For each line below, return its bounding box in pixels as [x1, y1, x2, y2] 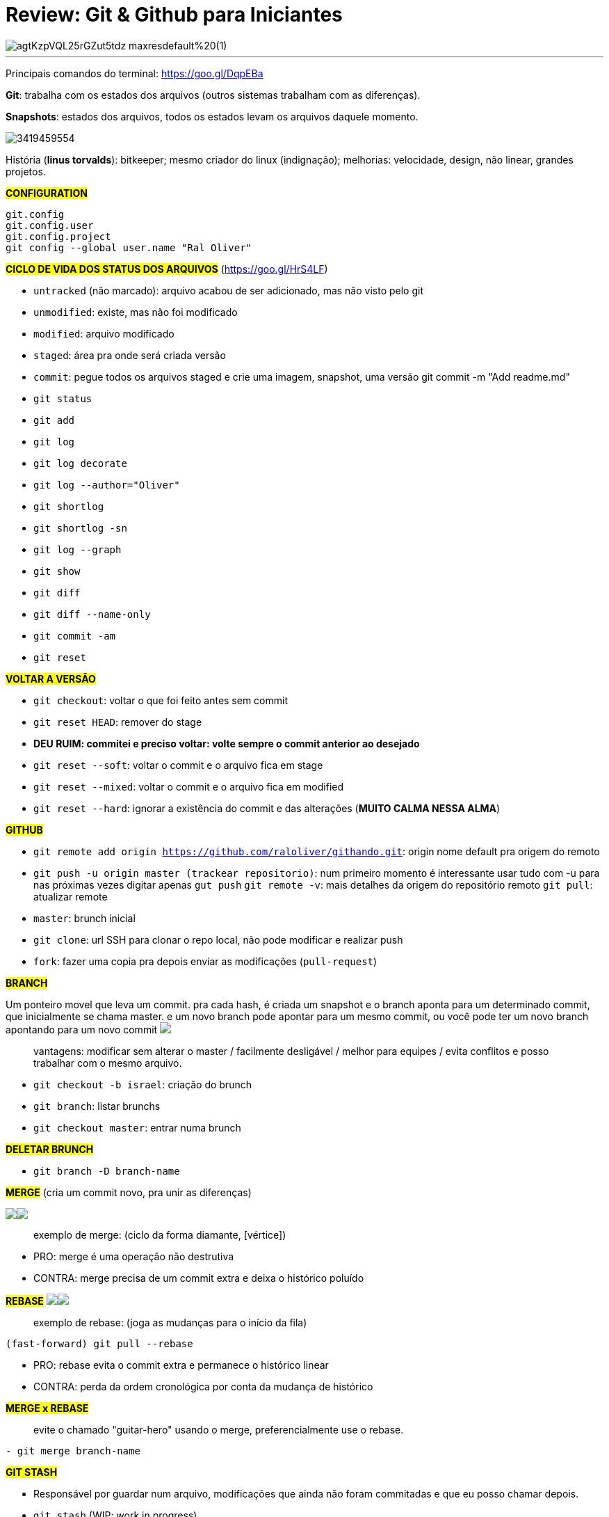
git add [33, 414, 75, 426]
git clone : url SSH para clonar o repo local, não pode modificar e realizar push [33, 933, 403, 946]
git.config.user [6, 219, 94, 231]
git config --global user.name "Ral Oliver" [6, 241, 252, 253]
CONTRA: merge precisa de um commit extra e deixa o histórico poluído [33, 1271, 364, 1284]
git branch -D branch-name [33, 1165, 180, 1177]
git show [33, 565, 81, 577]
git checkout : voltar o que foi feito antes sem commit [33, 694, 289, 706]
